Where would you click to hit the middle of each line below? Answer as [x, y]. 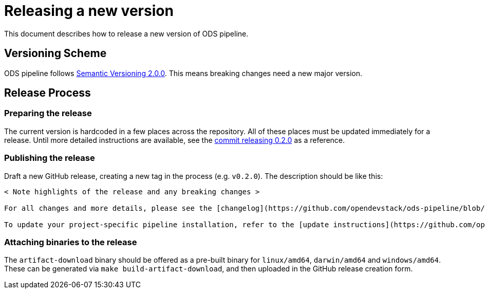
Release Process [48, 93]
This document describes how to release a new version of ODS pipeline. [126, 33]
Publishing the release [50, 158]
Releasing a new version [89, 11]
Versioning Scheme [55, 53]
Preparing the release [48, 113]
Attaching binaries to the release [71, 242]
